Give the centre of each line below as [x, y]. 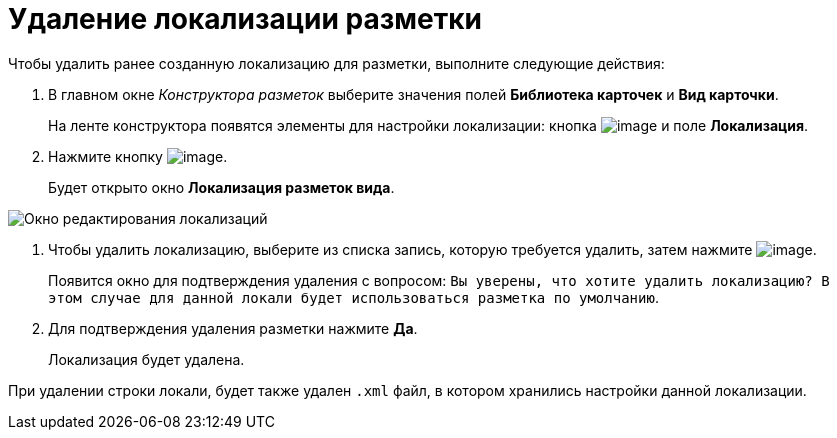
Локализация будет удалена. [146, 359]
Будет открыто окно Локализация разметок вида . [221, 187]
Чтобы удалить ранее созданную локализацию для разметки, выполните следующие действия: [336, 63]
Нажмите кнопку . [138, 156]
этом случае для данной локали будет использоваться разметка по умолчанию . [353, 297]
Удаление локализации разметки [245, 19]
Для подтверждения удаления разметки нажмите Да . [233, 328]
